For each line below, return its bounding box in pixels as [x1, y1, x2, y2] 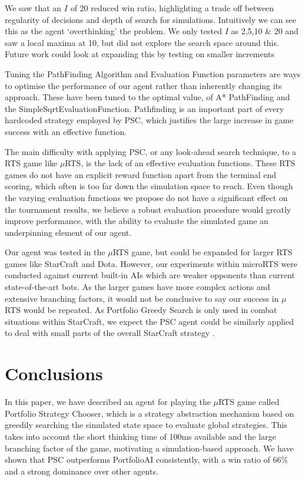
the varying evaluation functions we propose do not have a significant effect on [5, 191, 288, 203]
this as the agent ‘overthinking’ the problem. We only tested [5, 25, 222, 37]
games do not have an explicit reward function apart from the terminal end [5, 168, 277, 180]
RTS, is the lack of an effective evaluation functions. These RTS [65, 157, 296, 169]
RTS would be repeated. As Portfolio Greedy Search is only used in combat [5, 304, 277, 316]
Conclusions [5, 361, 103, 386]
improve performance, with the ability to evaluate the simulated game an [5, 215, 268, 227]
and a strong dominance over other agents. [5, 464, 158, 477]
